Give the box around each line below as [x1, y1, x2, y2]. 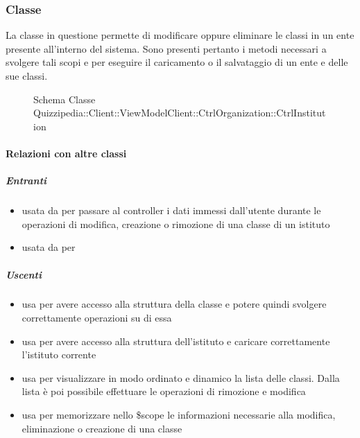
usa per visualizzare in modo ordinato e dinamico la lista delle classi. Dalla [22, 370, 340, 385]
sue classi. [6, 69, 48, 82]
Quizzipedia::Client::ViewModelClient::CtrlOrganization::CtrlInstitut [33, 105, 326, 120]
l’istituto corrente [22, 347, 96, 362]
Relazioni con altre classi [6, 146, 127, 160]
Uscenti [6, 267, 42, 281]
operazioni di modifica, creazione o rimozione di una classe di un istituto [22, 216, 330, 231]
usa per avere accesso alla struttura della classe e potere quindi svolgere [22, 297, 327, 311]
